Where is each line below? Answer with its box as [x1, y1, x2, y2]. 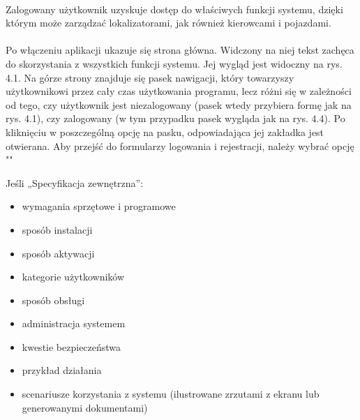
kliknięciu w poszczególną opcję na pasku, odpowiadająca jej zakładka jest [6, 124, 324, 139]
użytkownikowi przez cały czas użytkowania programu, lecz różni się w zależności [6, 84, 352, 98]
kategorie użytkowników [22, 269, 125, 284]
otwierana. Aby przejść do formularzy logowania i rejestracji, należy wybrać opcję [6, 138, 354, 153]
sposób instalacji [22, 222, 93, 237]
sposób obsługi [22, 292, 85, 307]
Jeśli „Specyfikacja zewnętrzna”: [6, 175, 144, 190]
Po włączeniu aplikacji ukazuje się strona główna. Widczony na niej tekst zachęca [6, 43, 354, 57]
